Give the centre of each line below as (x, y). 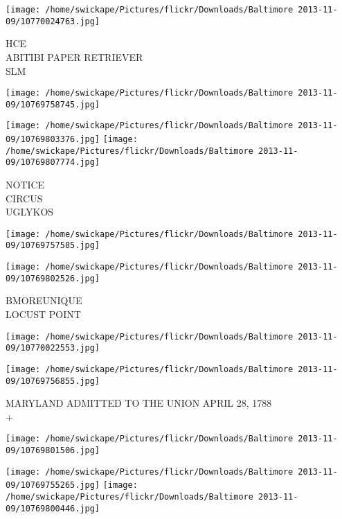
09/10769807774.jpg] (53, 162)
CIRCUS (24, 198)
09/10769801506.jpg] (53, 451)
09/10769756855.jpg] (53, 381)
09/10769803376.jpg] (53, 140)
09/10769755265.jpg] (53, 485)
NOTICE (25, 185)
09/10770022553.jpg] (53, 348)
